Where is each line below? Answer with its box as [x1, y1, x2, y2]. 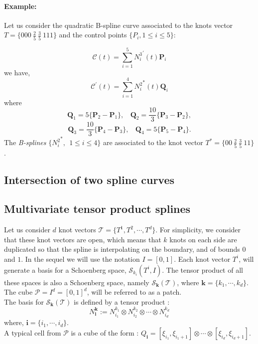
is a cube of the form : [71, 327, 139, 338]
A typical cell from [4, 327, 61, 338]
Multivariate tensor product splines [4, 201, 191, 216]
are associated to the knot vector [103, 137, 203, 148]
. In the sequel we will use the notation [21, 253, 140, 264]
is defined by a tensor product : [74, 296, 170, 307]
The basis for [4, 296, 44, 307]
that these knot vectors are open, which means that [4, 234, 161, 244]
